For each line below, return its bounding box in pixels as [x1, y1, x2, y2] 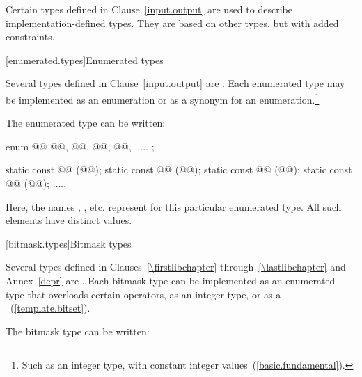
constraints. [6, 29, 55, 44]
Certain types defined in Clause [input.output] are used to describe [6, 2, 292, 16]
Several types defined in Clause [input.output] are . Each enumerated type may [6, 76, 345, 90]
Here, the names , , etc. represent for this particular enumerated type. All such [6, 199, 342, 214]
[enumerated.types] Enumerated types [6, 52, 164, 67]
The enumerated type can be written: [6, 115, 166, 130]
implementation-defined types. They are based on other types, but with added [6, 15, 339, 30]
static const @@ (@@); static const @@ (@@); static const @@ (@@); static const [6, 162, 352, 177]
